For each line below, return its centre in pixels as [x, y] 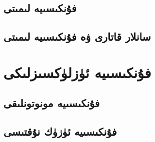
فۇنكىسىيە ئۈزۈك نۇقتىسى [60, 132]
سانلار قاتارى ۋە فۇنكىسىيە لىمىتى [77, 37]
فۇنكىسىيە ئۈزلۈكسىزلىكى [77, 72]
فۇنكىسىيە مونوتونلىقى [52, 103]
